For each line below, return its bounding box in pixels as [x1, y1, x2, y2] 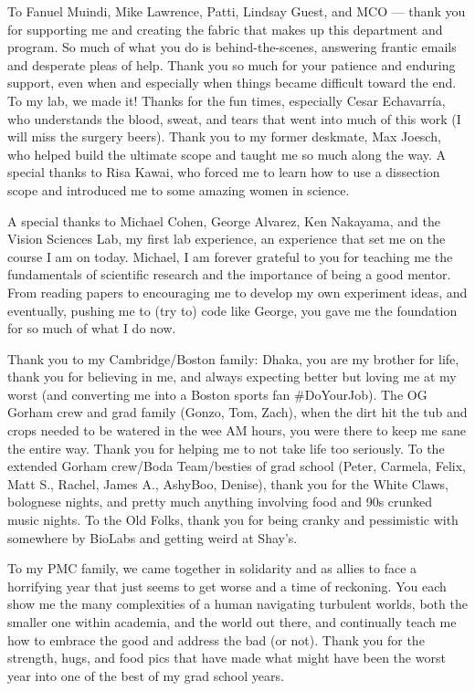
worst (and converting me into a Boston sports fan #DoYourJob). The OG [7, 384, 427, 403]
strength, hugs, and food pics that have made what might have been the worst [7, 648, 446, 667]
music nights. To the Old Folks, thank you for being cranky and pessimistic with [7, 510, 459, 529]
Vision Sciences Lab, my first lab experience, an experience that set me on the [7, 229, 446, 248]
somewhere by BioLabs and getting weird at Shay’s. [7, 528, 298, 547]
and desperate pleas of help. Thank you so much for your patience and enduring [7, 55, 456, 74]
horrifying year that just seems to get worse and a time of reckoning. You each [7, 576, 447, 595]
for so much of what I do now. [7, 319, 176, 338]
